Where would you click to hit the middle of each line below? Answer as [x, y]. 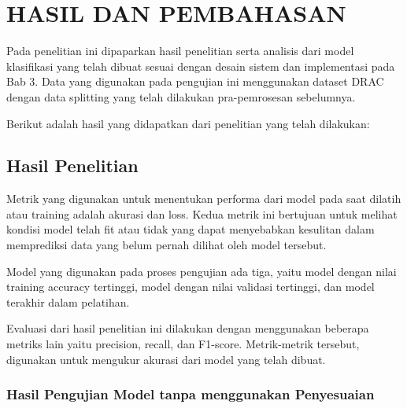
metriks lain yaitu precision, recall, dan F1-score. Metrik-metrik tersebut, [183, 344]
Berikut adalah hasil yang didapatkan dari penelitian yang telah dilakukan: [188, 123]
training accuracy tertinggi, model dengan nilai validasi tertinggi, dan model [191, 287]
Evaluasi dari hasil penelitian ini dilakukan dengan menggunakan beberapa [188, 328]
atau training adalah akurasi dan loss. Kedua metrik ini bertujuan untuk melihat [202, 213]
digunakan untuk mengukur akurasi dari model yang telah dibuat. [166, 359]
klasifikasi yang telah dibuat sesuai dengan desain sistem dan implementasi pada [201, 66]
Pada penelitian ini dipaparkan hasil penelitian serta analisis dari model [180, 51]
